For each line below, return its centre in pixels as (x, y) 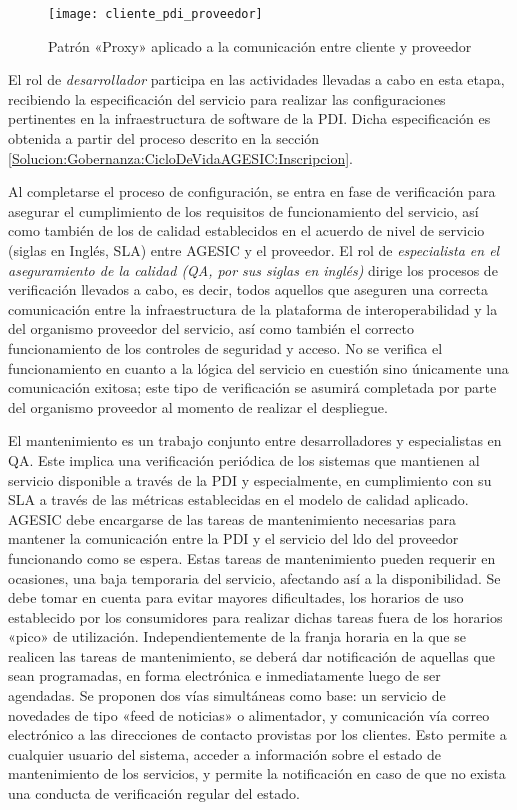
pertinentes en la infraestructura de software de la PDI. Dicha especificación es (249, 118)
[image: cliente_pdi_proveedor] (155, 14)
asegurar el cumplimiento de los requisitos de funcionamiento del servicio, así (243, 210)
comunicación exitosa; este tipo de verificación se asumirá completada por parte (252, 387)
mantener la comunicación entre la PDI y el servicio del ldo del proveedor (233, 538)
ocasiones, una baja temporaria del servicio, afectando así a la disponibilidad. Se (254, 577)
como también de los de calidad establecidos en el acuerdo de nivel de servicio (246, 230)
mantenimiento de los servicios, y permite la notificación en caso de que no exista (257, 773)
